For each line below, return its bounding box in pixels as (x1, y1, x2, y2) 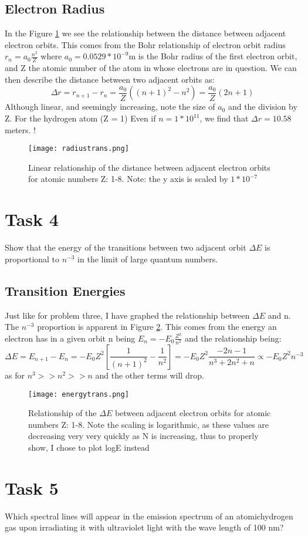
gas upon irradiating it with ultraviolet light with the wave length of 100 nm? (5, 521, 284, 533)
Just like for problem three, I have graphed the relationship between (5, 309, 250, 321)
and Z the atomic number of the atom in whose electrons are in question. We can (5, 62, 297, 74)
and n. (268, 309, 291, 321)
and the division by (228, 100, 297, 113)
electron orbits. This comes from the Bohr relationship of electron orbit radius (5, 38, 286, 50)
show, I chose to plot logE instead (28, 441, 150, 453)
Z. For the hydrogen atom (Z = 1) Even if (5, 112, 156, 124)
